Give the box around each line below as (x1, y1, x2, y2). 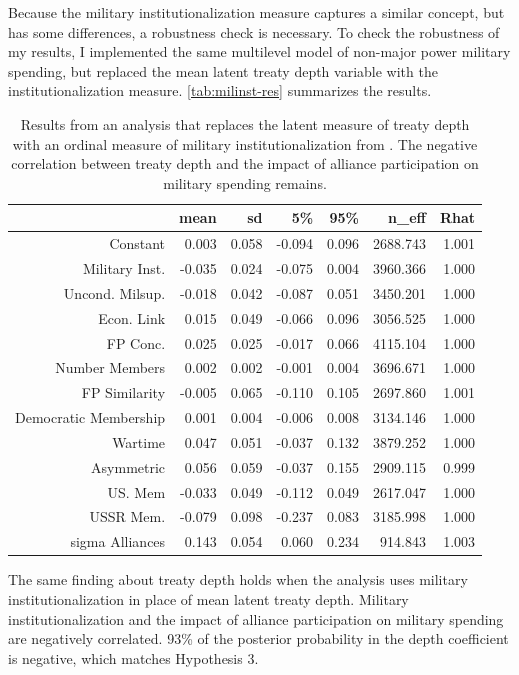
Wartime (112, 431, 166, 452)
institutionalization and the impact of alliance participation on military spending (8, 608, 504, 629)
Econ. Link (98, 307, 166, 328)
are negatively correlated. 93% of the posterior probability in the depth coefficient (8, 628, 509, 649)
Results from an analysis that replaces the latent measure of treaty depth (20, 113, 470, 134)
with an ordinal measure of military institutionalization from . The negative (12, 133, 478, 154)
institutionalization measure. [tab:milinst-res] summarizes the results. (8, 80, 432, 101)
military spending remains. (163, 172, 327, 193)
